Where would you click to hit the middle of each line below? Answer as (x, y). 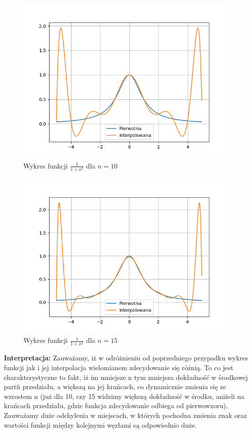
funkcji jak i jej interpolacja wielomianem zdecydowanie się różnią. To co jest (119, 367)
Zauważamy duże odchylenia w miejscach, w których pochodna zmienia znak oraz (126, 415)
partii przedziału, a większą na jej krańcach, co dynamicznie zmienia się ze (115, 386)
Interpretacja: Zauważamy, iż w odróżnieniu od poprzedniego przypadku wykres (126, 358)
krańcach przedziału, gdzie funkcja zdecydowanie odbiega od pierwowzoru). (116, 405)
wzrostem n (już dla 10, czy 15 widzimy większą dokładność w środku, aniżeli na (124, 396)
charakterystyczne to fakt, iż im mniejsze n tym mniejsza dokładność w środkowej (126, 377)
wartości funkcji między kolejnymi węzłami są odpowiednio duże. (100, 424)
